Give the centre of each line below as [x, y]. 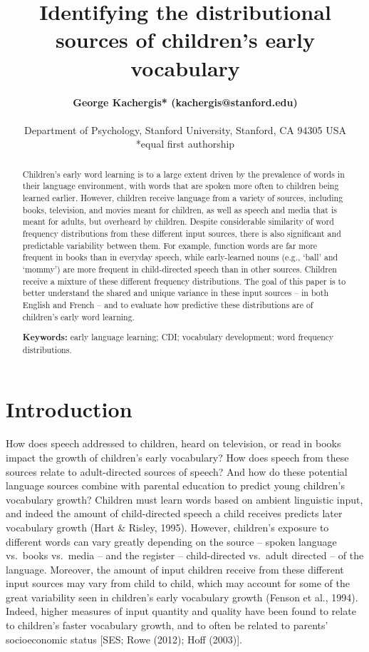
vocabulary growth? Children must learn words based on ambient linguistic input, [184, 499]
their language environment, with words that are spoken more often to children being [181, 186]
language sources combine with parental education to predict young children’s [176, 485]
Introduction [69, 409]
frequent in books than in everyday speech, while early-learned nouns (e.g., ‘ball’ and [180, 257]
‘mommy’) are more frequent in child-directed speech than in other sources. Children [180, 269]
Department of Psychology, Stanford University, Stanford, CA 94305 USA [185, 129]
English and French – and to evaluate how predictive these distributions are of [168, 304]
